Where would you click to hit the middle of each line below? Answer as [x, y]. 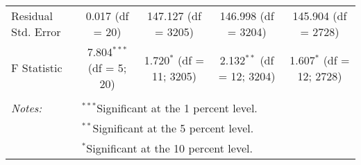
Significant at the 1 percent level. [177, 108]
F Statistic [37, 68]
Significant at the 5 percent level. [173, 128]
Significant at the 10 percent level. [169, 148]
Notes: [27, 108]
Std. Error [36, 32]
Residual [32, 16]
